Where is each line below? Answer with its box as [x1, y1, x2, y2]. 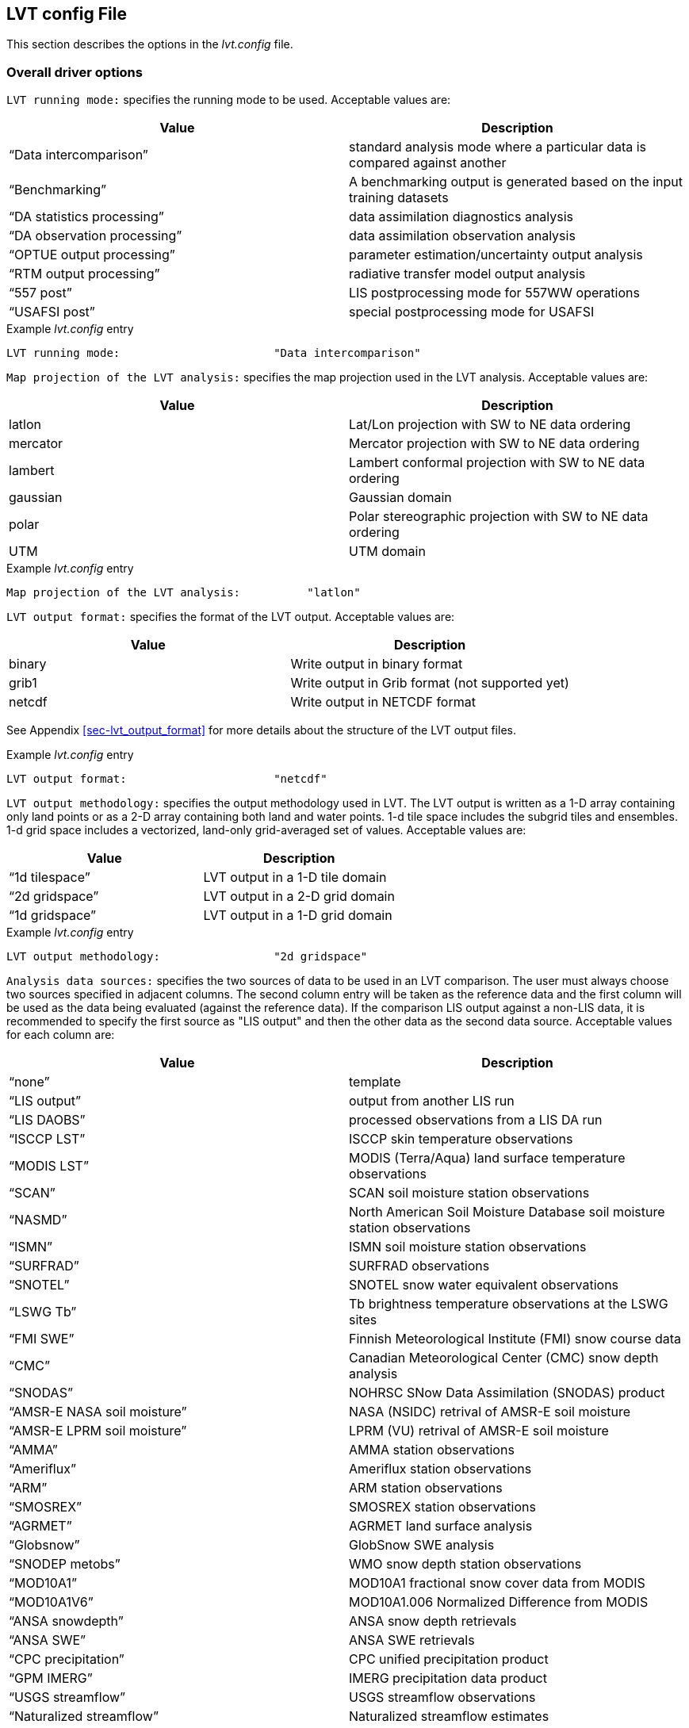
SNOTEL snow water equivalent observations [349, 1277, 619, 1293]
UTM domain [349, 543, 426, 560]
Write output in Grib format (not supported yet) [290, 675, 569, 692]
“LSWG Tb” [9, 1304, 77, 1320]
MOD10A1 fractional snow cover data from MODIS [349, 1575, 645, 1592]
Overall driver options [6, 63, 143, 80]
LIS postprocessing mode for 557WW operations [349, 285, 640, 301]
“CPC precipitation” [9, 1651, 124, 1668]
